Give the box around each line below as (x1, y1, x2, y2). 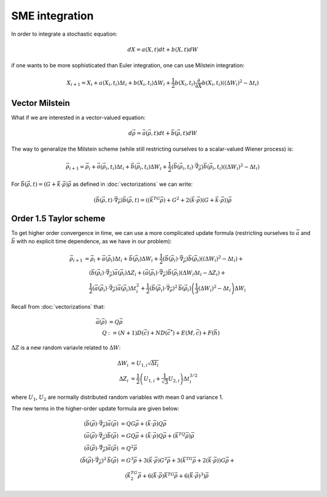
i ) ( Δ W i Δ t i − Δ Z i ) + (176, 269, 226, 278)
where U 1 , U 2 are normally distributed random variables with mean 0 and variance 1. (11, 393, 223, 403)
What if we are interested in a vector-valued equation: (11, 114, 145, 121)
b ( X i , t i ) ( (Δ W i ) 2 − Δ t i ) (202, 79, 259, 88)
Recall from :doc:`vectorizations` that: (11, 303, 105, 311)
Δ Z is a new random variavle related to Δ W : (11, 344, 121, 351)
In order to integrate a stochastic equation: (11, 30, 117, 38)
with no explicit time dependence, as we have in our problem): (16, 238, 172, 245)
